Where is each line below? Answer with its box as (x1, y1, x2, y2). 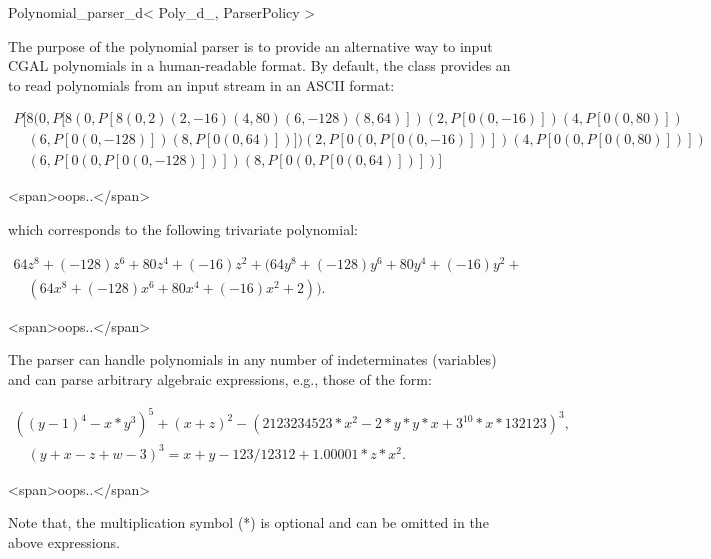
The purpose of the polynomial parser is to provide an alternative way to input (8, 35, 493, 56)
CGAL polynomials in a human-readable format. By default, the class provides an (8, 55, 511, 76)
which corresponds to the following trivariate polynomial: (8, 219, 358, 240)
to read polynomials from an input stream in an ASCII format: (8, 74, 395, 95)
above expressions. (8, 531, 120, 552)
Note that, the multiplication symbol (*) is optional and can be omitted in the (8, 512, 489, 533)
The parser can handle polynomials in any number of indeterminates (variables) (8, 349, 497, 370)
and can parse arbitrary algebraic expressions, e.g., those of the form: (8, 368, 432, 389)
